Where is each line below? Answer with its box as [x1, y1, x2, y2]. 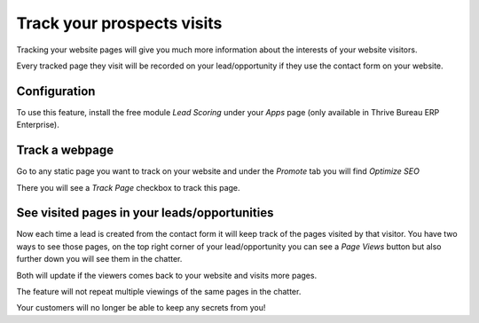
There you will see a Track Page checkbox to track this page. [16, 182, 240, 193]
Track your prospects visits [16, 13, 223, 33]
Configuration [16, 83, 96, 98]
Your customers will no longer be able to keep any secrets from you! [16, 303, 266, 313]
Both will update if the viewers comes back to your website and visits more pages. [16, 270, 318, 280]
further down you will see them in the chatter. [16, 254, 183, 264]
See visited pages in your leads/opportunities [16, 205, 274, 221]
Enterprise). [16, 120, 59, 130]
